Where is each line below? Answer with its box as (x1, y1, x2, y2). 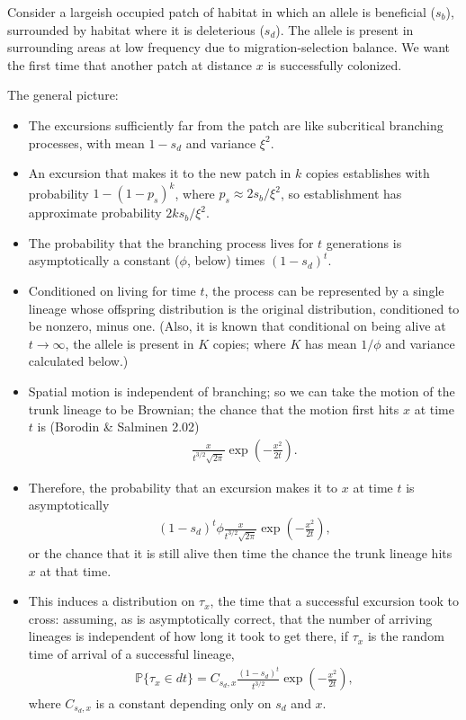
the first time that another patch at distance (7, 55, 253, 74)
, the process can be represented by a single (204, 281, 444, 300)
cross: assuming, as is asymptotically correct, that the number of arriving (28, 609, 433, 627)
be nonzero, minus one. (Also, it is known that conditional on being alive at (28, 316, 446, 335)
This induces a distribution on (28, 591, 195, 610)
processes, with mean (28, 133, 145, 152)
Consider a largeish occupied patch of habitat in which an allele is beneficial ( (7, 3, 435, 21)
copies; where (212, 333, 286, 352)
